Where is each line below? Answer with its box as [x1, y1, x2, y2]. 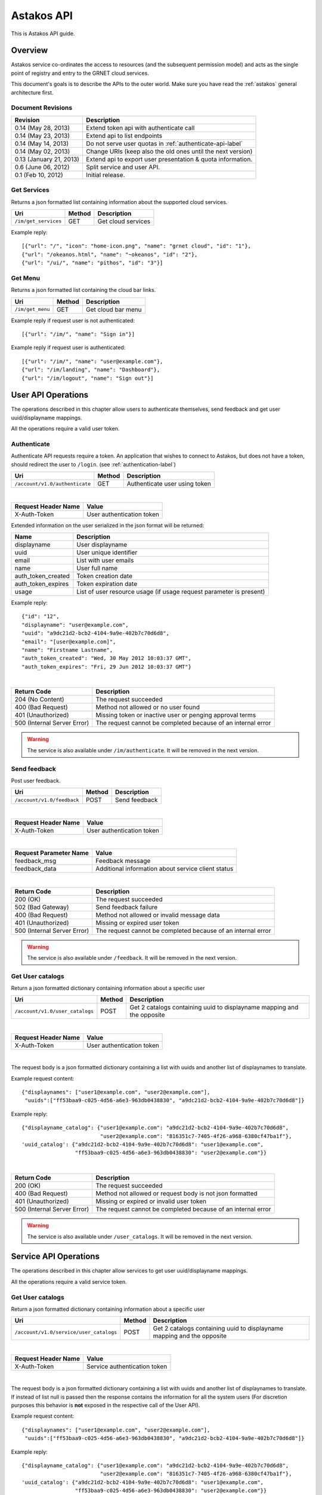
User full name [76, 564, 118, 572]
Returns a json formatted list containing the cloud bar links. [11, 286, 156, 294]
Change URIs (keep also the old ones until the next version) [86, 147, 253, 155]
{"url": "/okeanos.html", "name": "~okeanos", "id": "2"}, [21, 251, 198, 258]
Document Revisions [11, 103, 73, 112]
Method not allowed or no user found [95, 703, 200, 712]
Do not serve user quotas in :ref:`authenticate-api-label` [86, 139, 243, 148]
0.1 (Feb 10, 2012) [14, 170, 64, 179]
